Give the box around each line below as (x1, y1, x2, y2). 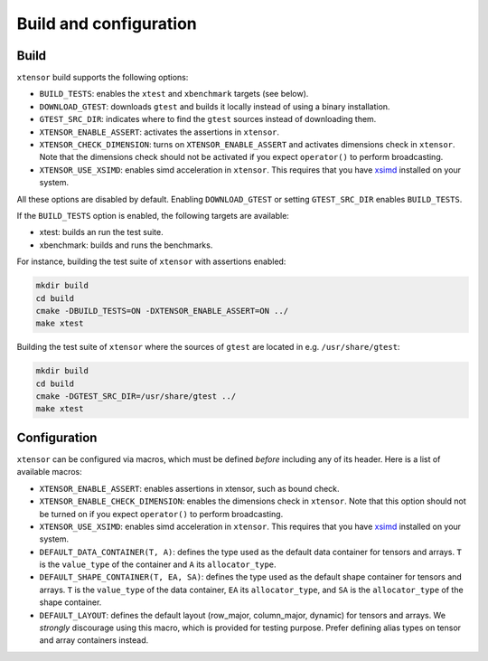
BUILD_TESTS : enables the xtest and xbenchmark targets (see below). (39, 89, 309, 99)
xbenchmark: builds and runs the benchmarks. (39, 240, 213, 250)
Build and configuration (16, 14, 198, 33)
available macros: (16, 467, 83, 477)
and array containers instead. (39, 635, 149, 646)
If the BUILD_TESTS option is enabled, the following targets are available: (16, 210, 289, 221)
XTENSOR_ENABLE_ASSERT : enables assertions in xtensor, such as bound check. (39, 483, 340, 494)
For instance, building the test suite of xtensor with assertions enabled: (16, 256, 286, 267)
